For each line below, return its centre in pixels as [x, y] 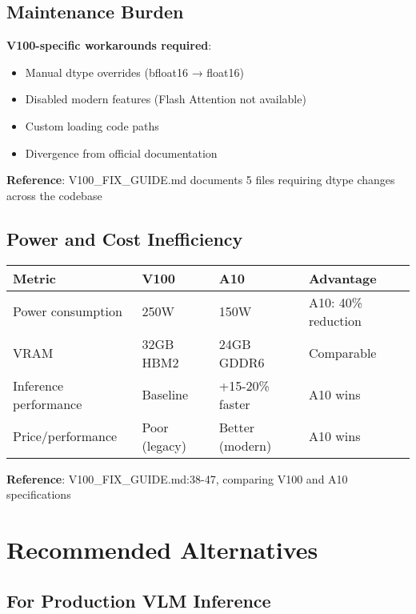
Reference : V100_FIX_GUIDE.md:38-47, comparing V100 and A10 [177, 478]
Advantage [342, 278]
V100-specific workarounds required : [109, 45]
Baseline [165, 395]
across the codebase [54, 195]
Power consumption [68, 311]
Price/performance [65, 436]
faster [234, 403]
